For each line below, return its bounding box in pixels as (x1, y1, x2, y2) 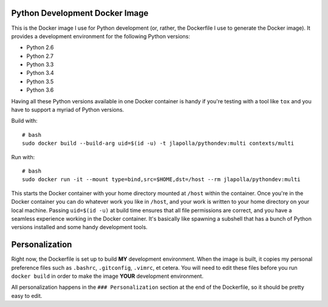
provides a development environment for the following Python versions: (11, 32, 191, 40)
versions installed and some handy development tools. (11, 224, 148, 231)
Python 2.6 (26, 44, 54, 51)
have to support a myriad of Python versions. (11, 106, 125, 114)
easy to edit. (11, 292, 43, 299)
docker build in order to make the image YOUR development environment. (11, 272, 203, 280)
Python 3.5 (26, 78, 54, 85)
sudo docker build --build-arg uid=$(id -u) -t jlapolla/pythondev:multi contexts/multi (22, 140, 295, 147)
